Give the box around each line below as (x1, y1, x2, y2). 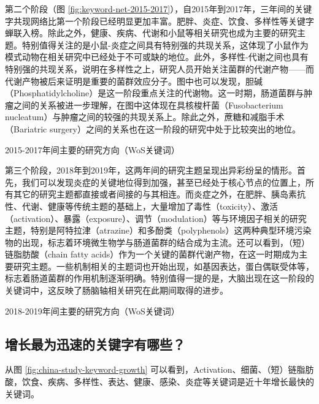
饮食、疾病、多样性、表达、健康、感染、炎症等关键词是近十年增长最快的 (21, 375, 314, 388)
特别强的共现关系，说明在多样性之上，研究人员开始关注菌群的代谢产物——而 (5, 62, 314, 75)
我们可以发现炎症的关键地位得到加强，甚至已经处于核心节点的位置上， (21, 175, 306, 188)
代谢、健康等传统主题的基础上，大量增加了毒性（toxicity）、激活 (21, 199, 278, 212)
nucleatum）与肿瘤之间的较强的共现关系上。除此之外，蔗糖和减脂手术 (5, 110, 285, 123)
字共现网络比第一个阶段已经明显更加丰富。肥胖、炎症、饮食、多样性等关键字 (5, 14, 314, 27)
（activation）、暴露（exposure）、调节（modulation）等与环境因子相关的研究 (5, 212, 307, 224)
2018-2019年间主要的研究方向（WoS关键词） (5, 304, 180, 317)
